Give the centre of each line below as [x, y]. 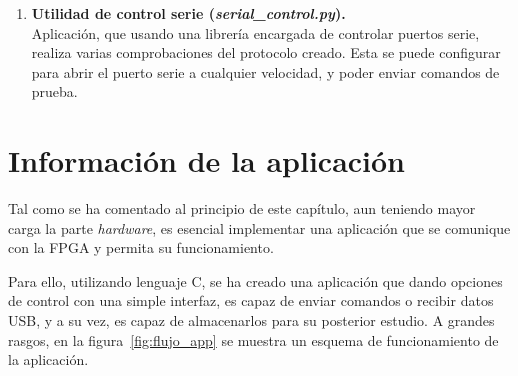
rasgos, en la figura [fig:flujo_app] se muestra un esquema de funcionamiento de [253, 339]
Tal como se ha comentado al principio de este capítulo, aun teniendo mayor [242, 208]
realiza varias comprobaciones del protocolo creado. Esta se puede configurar [266, 52]
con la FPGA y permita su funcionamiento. [141, 247]
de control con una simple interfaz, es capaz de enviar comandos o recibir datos [251, 300]
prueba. [54, 91]
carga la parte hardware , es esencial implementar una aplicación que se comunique [259, 227]
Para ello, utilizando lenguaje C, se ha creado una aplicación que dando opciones [255, 280]
